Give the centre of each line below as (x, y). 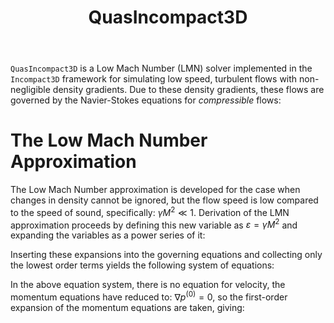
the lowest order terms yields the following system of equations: (142, 265)
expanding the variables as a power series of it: (108, 235)
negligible (30, 90)
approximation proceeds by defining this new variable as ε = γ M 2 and (154, 224)
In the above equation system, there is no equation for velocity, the (148, 285)
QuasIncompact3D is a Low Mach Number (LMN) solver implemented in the (161, 68)
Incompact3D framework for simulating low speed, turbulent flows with (154, 79)
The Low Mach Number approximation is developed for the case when (155, 190)
